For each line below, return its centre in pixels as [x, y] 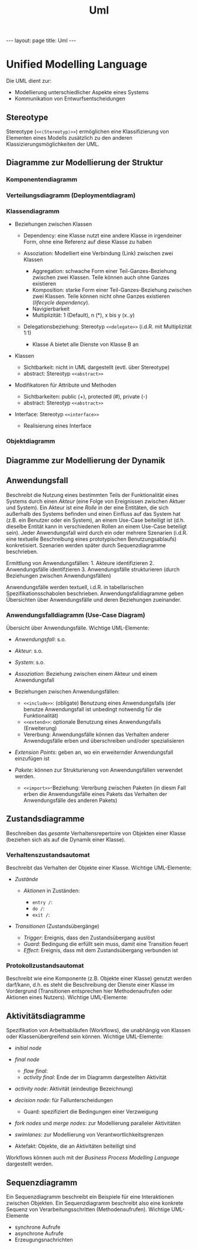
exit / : [41, 915]
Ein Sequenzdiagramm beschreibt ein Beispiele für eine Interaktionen [90, 1196]
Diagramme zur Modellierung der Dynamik [86, 460]
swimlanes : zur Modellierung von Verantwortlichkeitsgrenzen [89, 1135]
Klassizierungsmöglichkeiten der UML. [53, 144]
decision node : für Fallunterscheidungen [64, 1100]
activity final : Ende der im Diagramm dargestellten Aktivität [95, 1077]
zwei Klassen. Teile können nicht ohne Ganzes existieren [101, 296]
